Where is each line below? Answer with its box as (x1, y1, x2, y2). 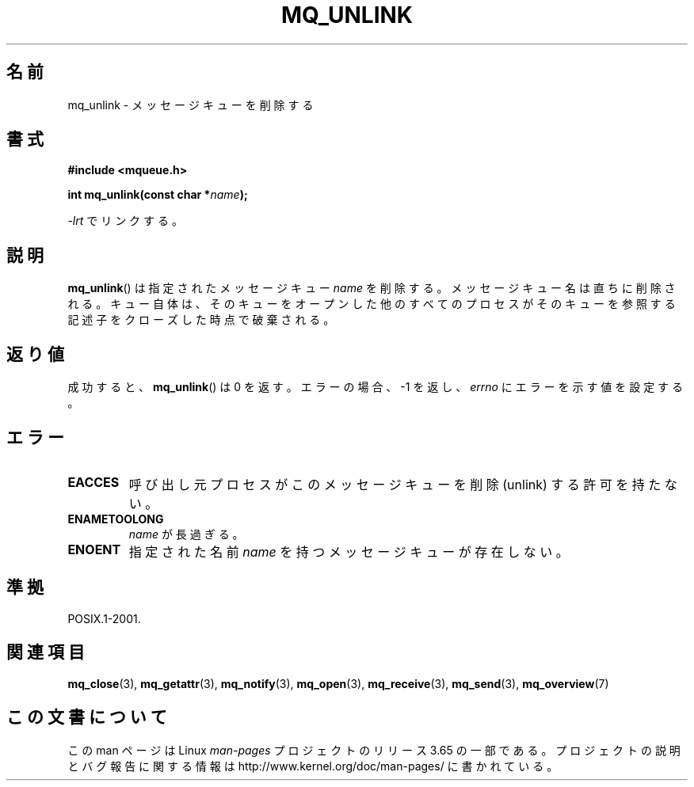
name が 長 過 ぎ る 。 (128, 527, 244, 541)
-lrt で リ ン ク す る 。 (67, 214, 183, 228)
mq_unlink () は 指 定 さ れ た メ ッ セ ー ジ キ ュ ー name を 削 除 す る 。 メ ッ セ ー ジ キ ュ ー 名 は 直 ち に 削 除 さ (67, 281, 676, 295)
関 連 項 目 (6, 642, 85, 663)
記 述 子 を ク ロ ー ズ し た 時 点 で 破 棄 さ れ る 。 (67, 313, 335, 327)
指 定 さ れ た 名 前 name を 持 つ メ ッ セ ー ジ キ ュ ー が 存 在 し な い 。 (128, 543, 569, 560)
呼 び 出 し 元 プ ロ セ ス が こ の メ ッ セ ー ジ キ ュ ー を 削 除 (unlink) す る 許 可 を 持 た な (128, 476, 677, 492)
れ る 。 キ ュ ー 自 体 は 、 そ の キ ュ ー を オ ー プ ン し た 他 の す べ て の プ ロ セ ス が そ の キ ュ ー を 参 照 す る (67, 297, 676, 311)
